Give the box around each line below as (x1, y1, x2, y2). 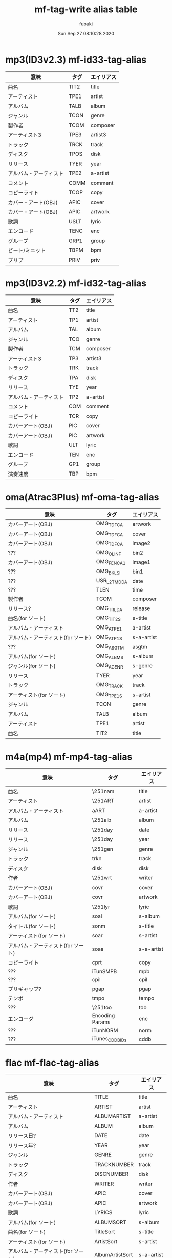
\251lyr (92, 903, 110, 910)
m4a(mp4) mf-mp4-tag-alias (5, 751, 133, 762)
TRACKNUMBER (94, 1161, 134, 1168)
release (132, 605, 150, 612)
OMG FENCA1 (96, 558, 126, 566)
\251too (92, 1004, 112, 1011)
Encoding (92, 1012, 115, 1019)
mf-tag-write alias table (34, 4, 138, 15)
